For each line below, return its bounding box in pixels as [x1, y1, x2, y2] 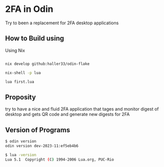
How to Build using [5, 34, 64, 43]
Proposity [5, 93, 36, 101]
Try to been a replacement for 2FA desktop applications [5, 20, 119, 26]
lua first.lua [5, 79, 35, 84]
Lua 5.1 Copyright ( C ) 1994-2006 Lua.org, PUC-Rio [5, 157, 114, 162]
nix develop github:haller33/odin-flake [5, 61, 90, 66]
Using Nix [5, 47, 25, 53]
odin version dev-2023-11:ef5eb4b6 [5, 143, 79, 148]
